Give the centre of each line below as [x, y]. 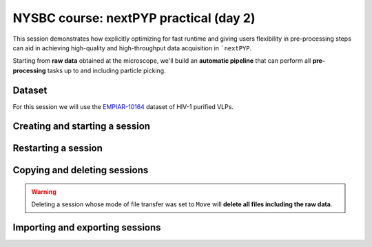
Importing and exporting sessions [87, 228]
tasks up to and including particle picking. [106, 70]
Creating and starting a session [82, 127]
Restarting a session [58, 148]
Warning [44, 192]
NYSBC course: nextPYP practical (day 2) [134, 18]
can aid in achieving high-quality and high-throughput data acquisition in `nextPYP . [132, 48]
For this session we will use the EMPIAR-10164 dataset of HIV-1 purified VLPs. [123, 106]
